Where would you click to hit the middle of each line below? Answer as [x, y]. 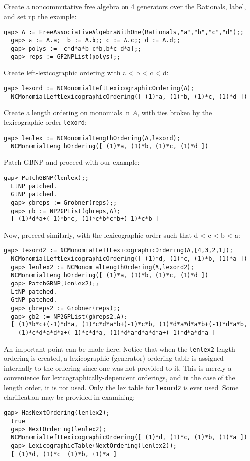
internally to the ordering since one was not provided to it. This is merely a [118, 368]
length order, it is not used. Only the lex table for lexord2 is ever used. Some [121, 387]
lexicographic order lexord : [45, 122]
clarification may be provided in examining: [70, 397]
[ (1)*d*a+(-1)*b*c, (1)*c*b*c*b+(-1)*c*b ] [85, 219]
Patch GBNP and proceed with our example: [72, 162]
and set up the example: [40, 16]
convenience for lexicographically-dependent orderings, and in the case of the [120, 377]
